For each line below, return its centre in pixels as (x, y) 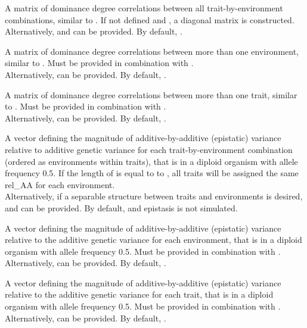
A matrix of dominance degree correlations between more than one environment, (152, 51)
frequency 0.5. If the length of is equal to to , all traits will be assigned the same (152, 173)
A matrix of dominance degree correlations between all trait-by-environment (144, 8)
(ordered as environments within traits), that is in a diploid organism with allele (151, 161)
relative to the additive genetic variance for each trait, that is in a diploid (139, 294)
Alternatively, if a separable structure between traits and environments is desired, (154, 196)
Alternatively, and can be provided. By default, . (94, 31)
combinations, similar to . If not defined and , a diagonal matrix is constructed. (150, 19)
